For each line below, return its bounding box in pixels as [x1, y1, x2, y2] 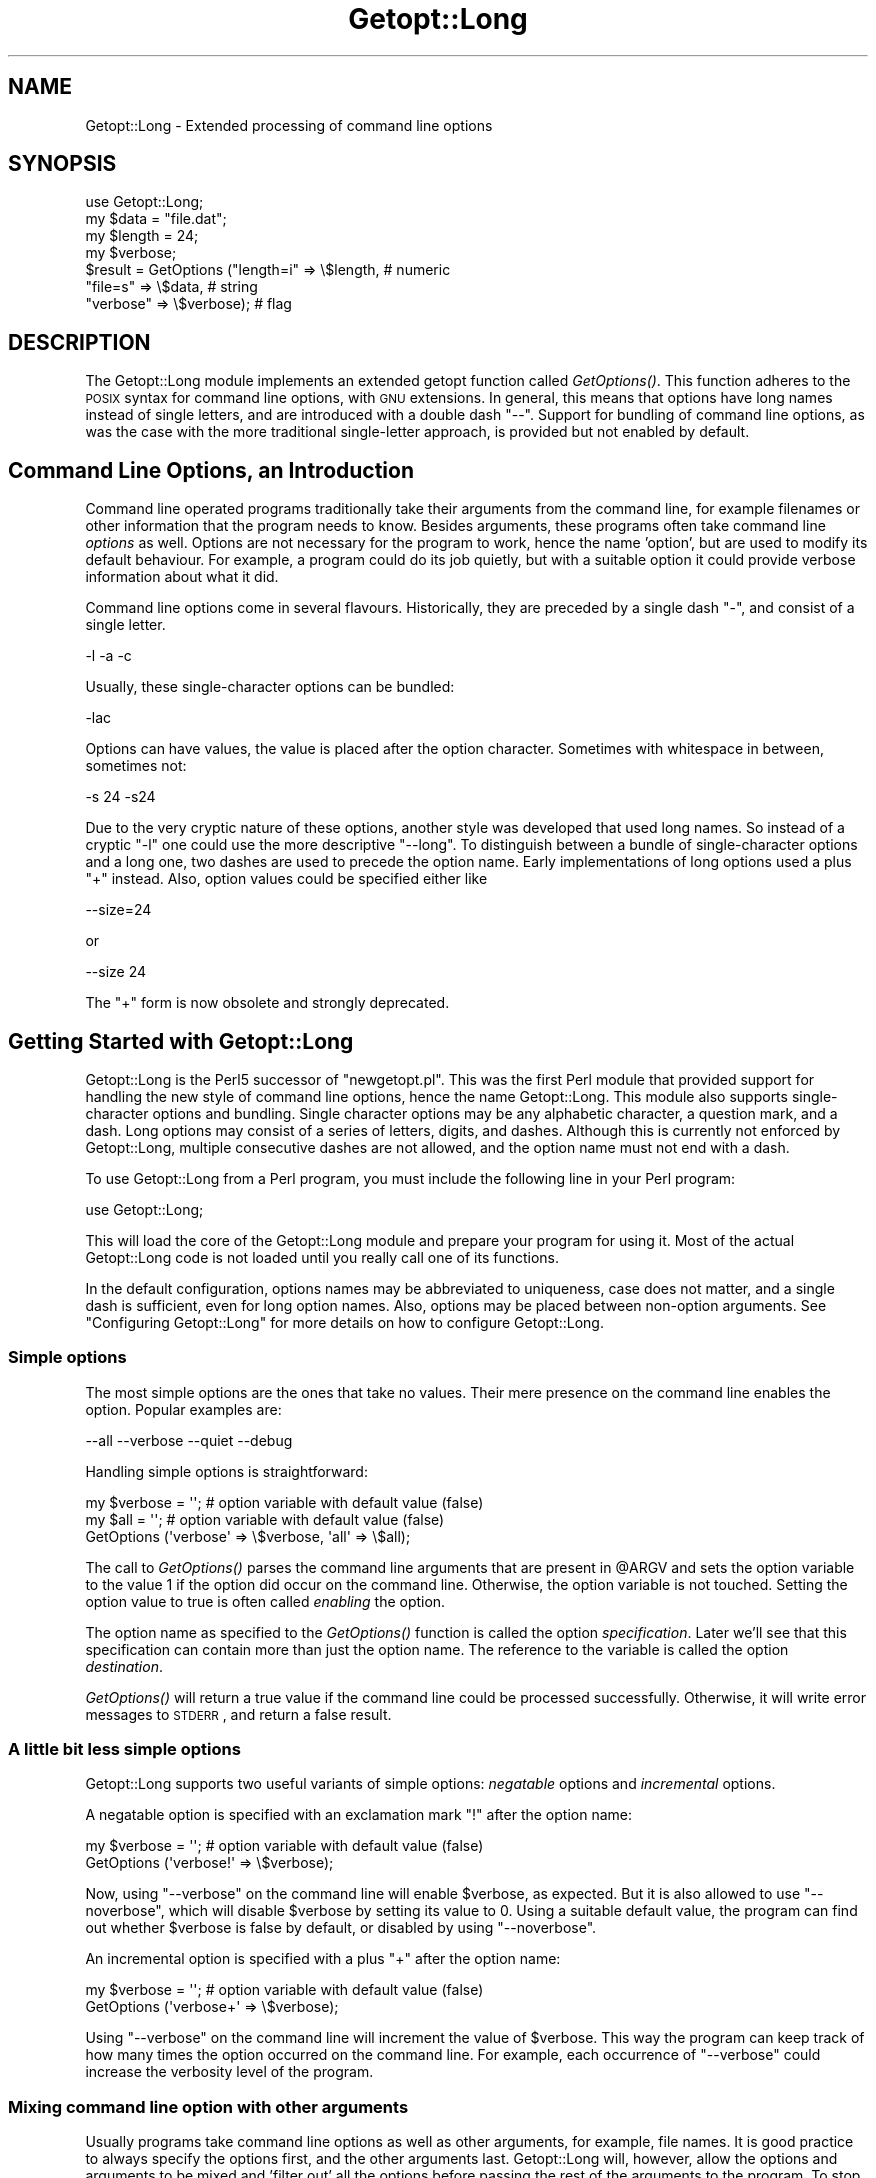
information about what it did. [85, 568, 279, 586]
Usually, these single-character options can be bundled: [85, 678, 455, 696]
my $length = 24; [85, 227, 199, 245]
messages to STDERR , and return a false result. [85, 1705, 392, 1723]
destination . [85, 1657, 163, 1675]
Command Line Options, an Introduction [8, 457, 415, 483]
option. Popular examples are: [85, 1400, 282, 1418]
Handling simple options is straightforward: [85, 1462, 368, 1480]
